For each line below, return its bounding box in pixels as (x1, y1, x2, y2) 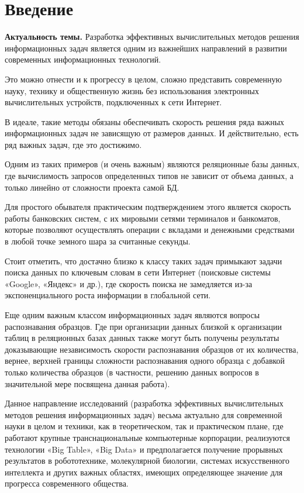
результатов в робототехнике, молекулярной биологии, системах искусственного (5, 454, 290, 467)
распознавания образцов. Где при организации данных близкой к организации (5, 320, 282, 332)
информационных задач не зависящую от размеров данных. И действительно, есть (5, 127, 299, 139)
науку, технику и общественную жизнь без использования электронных (5, 84, 259, 96)
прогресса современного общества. (5, 477, 129, 489)
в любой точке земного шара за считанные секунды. (5, 235, 191, 247)
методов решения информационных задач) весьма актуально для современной (5, 408, 282, 420)
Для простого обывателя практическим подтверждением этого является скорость (5, 201, 291, 213)
